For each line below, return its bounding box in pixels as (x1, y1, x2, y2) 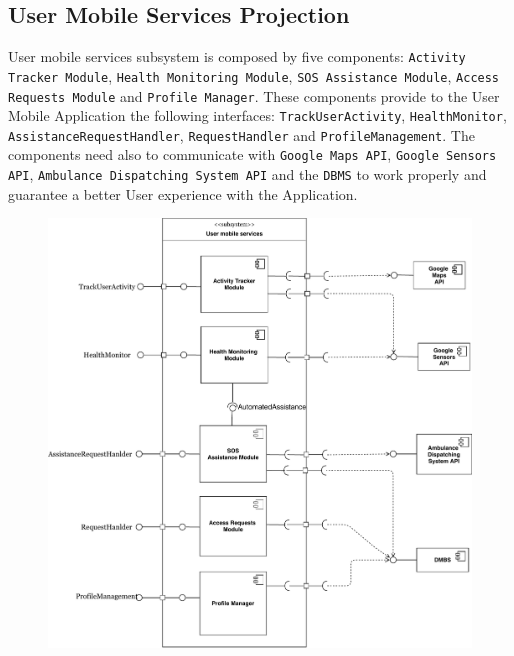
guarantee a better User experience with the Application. (8, 183, 358, 204)
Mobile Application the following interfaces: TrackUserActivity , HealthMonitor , (8, 105, 507, 126)
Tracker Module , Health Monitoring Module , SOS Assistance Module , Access (8, 65, 500, 86)
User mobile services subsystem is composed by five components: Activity (8, 46, 466, 67)
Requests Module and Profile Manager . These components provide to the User (8, 85, 500, 106)
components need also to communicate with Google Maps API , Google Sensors (8, 144, 497, 165)
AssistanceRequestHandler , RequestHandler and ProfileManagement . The (8, 124, 475, 145)
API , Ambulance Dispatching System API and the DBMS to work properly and (8, 164, 487, 185)
